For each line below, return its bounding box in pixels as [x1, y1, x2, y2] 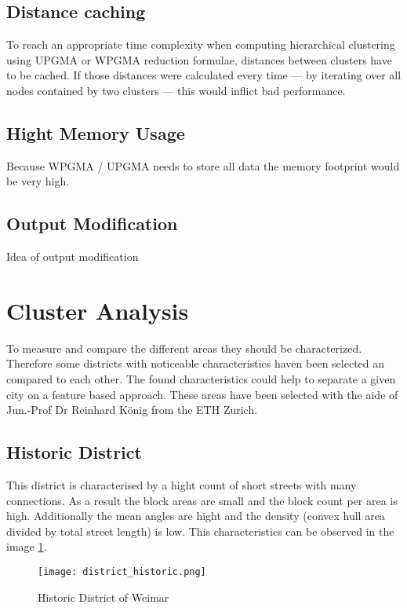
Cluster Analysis [6, 294, 189, 326]
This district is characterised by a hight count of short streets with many [6, 477, 357, 493]
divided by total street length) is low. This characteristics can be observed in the [6, 522, 394, 539]
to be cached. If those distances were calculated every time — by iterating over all [6, 67, 402, 83]
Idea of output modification [6, 248, 139, 265]
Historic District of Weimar [38, 588, 169, 605]
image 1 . [6, 538, 47, 555]
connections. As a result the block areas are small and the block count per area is [6, 492, 398, 508]
